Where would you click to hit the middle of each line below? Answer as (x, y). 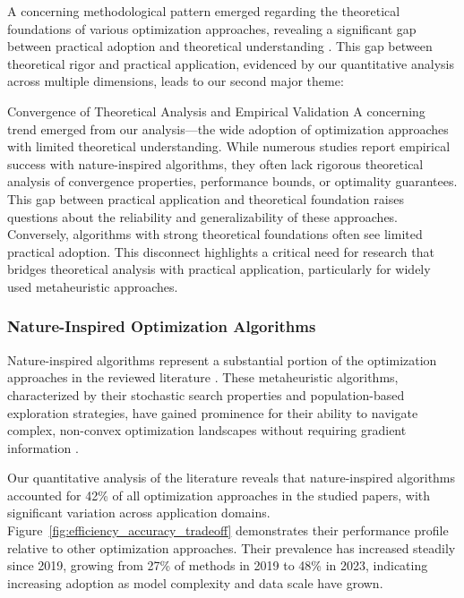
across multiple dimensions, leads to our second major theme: (176, 81)
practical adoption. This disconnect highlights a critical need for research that (221, 251)
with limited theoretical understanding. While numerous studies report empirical (229, 146)
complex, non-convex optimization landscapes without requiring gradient (207, 430)
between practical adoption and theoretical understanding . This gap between (220, 46)
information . (43, 447)
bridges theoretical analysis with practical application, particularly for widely (219, 269)
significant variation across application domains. (139, 513)
